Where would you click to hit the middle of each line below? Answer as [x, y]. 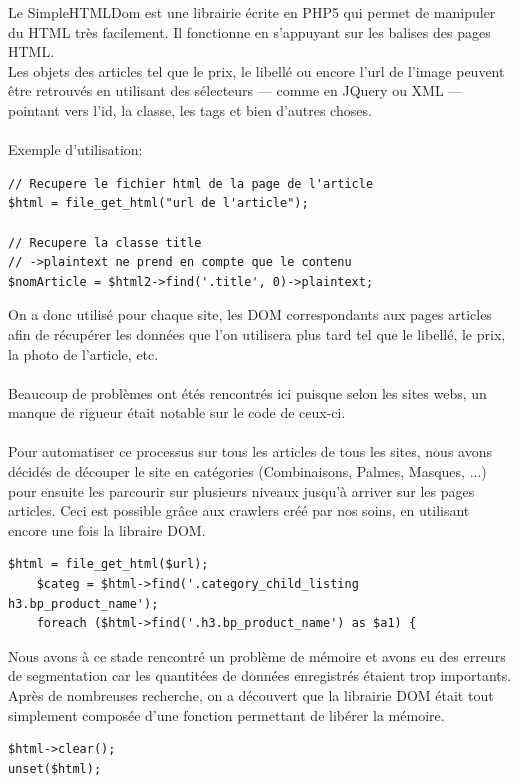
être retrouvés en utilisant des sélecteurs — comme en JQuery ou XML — [235, 90]
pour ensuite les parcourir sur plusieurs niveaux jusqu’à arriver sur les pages [241, 490]
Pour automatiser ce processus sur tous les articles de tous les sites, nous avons [250, 451]
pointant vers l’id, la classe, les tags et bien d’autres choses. [190, 109]
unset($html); [55, 768]
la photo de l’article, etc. [83, 353]
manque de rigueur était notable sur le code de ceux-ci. [177, 412]
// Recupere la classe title [105, 242]
